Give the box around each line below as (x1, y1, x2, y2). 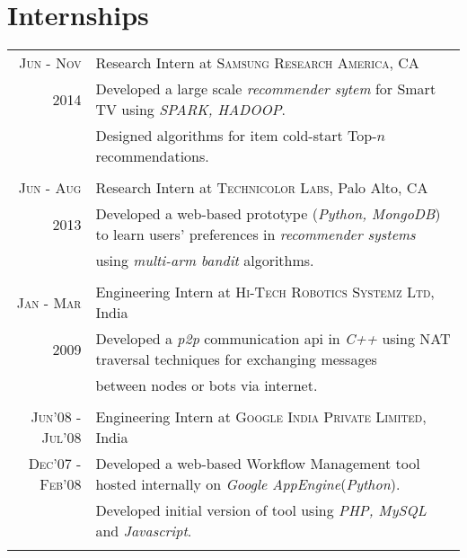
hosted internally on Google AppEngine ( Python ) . (95, 474, 401, 495)
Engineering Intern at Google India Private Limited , (95, 406, 427, 428)
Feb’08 (40, 474, 82, 495)
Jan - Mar (16, 291, 82, 313)
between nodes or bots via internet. (95, 375, 318, 396)
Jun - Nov (19, 52, 82, 74)
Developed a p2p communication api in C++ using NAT (95, 328, 451, 350)
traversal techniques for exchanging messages (95, 349, 377, 370)
